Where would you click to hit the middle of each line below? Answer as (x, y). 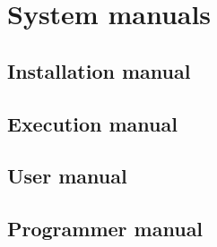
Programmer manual (105, 229)
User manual (67, 176)
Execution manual (92, 123)
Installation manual (99, 70)
